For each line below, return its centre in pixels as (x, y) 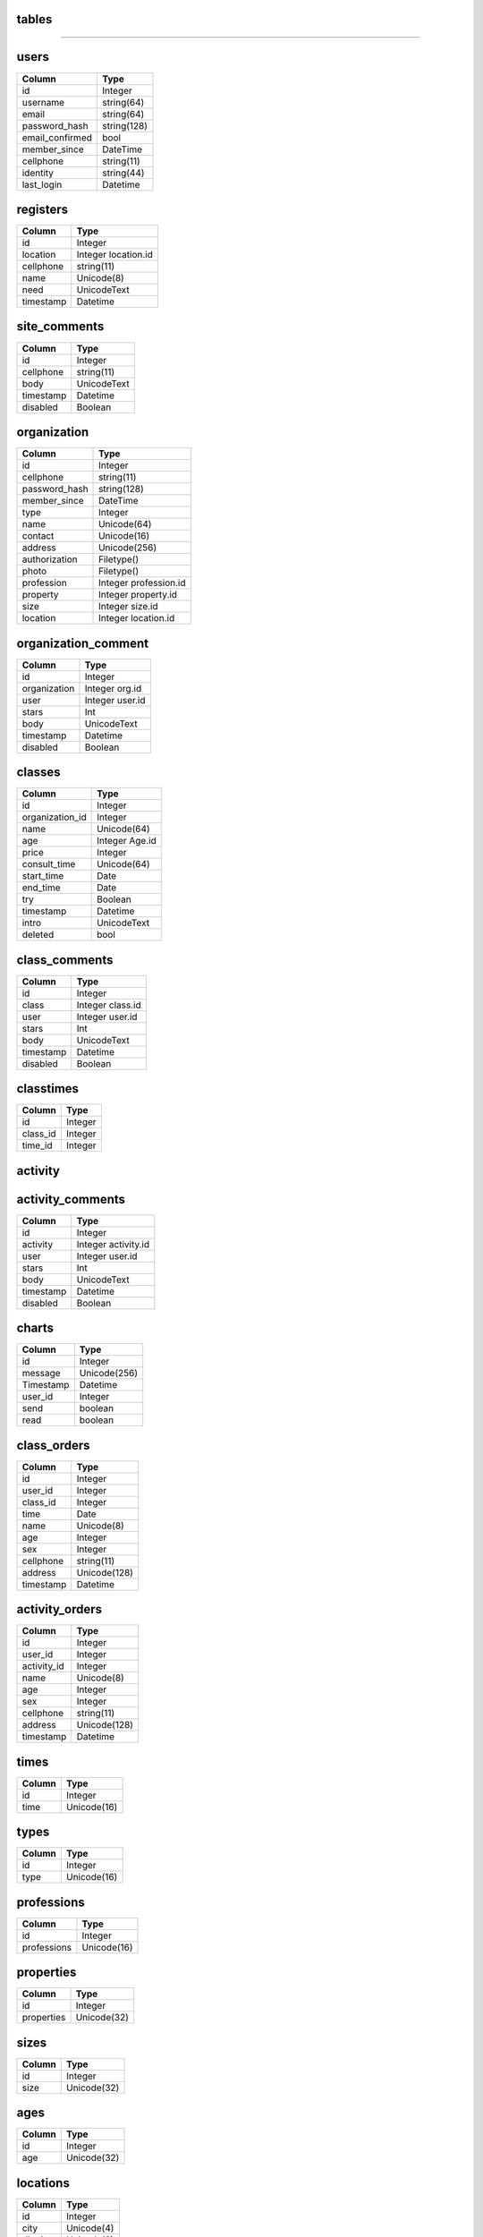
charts (35, 1328)
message (42, 1374)
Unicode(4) (90, 2228)
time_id (37, 1145)
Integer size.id (128, 607)
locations (43, 2183)
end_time (42, 888)
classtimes (48, 1089)
